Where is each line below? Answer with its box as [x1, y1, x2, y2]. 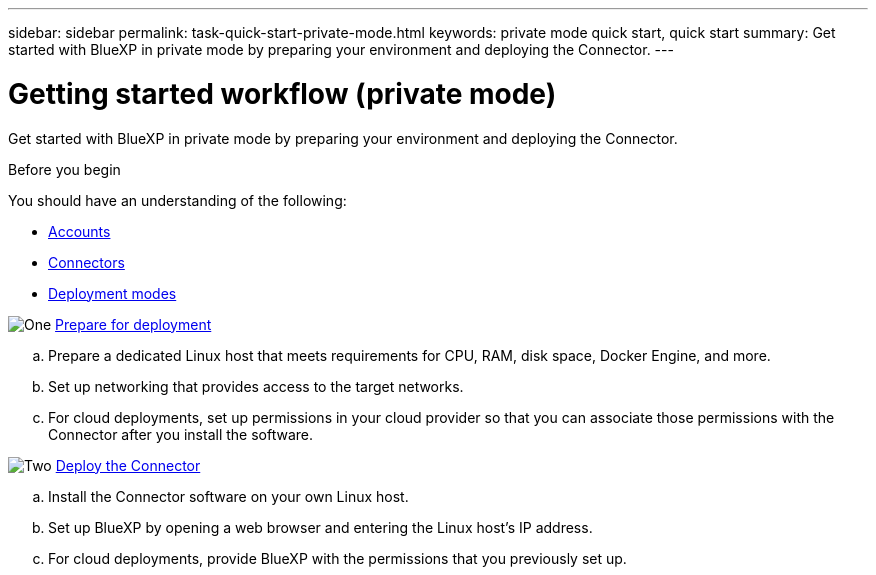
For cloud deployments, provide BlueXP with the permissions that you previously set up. [48, 549, 627, 567]
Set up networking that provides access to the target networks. [48, 377, 464, 395]
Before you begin [8, 160, 121, 178]
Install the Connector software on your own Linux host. [48, 487, 409, 505]
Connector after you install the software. [48, 425, 314, 443]
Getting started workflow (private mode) [8, 76, 557, 111]
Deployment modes [48, 284, 177, 302]
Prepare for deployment [55, 315, 212, 333]
